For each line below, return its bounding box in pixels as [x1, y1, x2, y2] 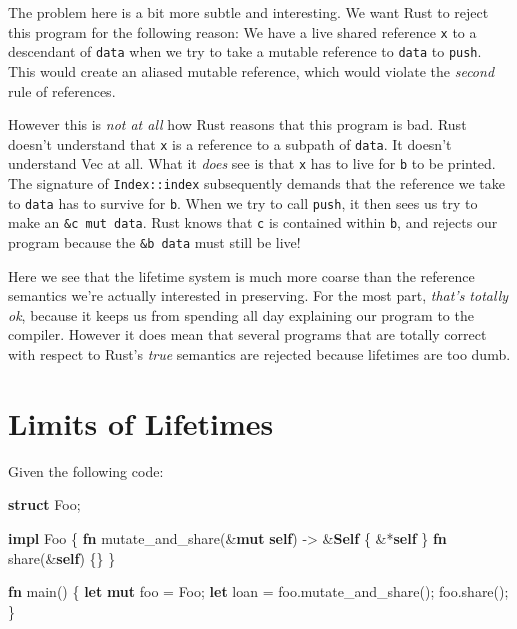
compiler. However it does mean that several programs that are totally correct [8, 324, 487, 345]
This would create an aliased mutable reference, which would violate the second [8, 60, 495, 81]
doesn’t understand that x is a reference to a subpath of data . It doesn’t [8, 133, 452, 154]
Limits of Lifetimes [8, 402, 274, 443]
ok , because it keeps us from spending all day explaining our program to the [8, 304, 474, 325]
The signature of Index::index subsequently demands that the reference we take [8, 173, 505, 193]
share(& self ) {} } [8, 547, 116, 568]
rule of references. [8, 80, 116, 101]
